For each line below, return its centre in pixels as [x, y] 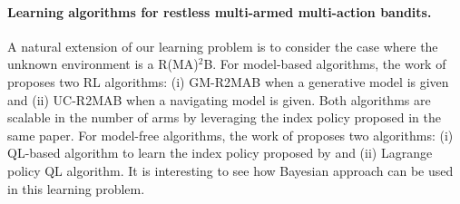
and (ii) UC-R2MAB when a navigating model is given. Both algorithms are [219, 99]
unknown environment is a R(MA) [103, 64]
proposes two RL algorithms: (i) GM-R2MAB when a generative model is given [228, 81]
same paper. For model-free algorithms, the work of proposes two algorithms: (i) [230, 135]
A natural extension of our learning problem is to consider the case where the [223, 46]
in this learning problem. [76, 188]
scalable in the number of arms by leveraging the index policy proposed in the [224, 117]
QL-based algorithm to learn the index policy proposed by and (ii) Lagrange [220, 153]
